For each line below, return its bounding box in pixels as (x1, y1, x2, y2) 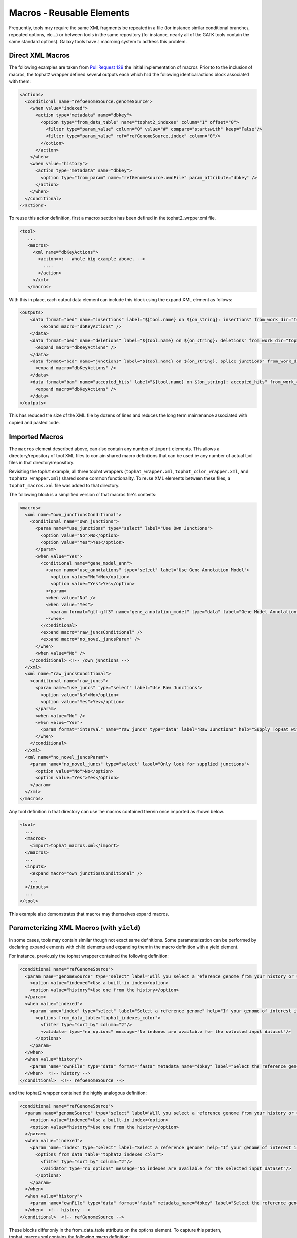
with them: (9, 78, 31, 84)
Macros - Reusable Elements (9, 7, 130, 18)
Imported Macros (9, 432, 64, 441)
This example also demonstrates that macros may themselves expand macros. (9, 911, 169, 917)
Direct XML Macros (9, 52, 70, 60)
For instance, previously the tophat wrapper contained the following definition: (9, 953, 169, 959)
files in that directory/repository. (9, 460, 75, 465)
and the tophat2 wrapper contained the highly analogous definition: (9, 1090, 147, 1096)
